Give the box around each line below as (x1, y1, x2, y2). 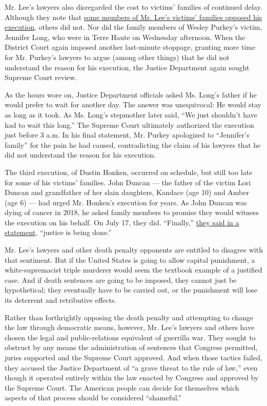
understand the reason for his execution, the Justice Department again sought (5, 62, 250, 72)
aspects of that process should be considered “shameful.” (5, 392, 182, 403)
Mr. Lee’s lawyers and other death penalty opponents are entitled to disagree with (5, 244, 263, 255)
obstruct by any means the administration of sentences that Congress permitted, (5, 342, 258, 353)
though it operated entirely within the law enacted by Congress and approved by (5, 372, 259, 383)
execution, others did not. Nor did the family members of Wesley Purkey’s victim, (5, 22, 262, 32)
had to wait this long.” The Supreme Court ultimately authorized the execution (5, 119, 254, 130)
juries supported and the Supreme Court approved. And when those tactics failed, (5, 352, 262, 362)
